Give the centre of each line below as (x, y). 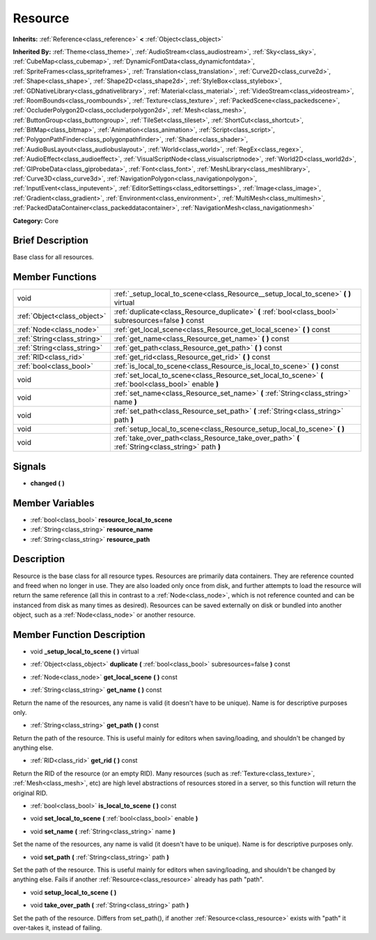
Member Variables (54, 503)
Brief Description (50, 241)
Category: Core (36, 220)
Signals (30, 466)
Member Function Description (79, 635)
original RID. (30, 793)
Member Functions (55, 277)
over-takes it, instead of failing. (57, 927)
